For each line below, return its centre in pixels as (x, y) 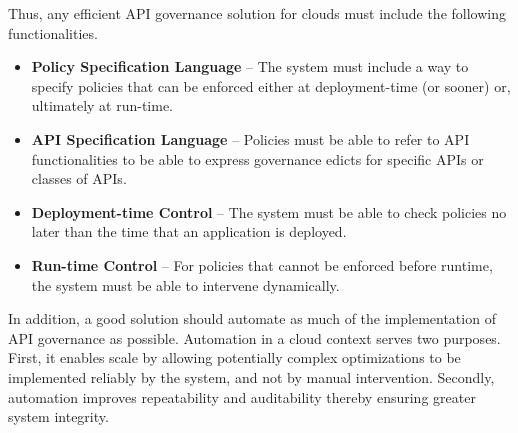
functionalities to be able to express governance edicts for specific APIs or (257, 158)
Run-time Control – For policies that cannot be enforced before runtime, (262, 264)
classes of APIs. (79, 178)
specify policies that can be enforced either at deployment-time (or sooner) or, (271, 85)
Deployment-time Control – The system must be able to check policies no (269, 211)
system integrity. (58, 416)
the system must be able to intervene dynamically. (185, 284)
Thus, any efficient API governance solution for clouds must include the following (257, 13)
